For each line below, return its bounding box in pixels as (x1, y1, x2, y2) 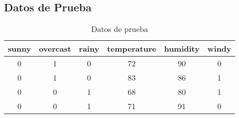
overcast (39, 43, 71, 55)
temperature (107, 43, 156, 55)
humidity (164, 43, 200, 55)
